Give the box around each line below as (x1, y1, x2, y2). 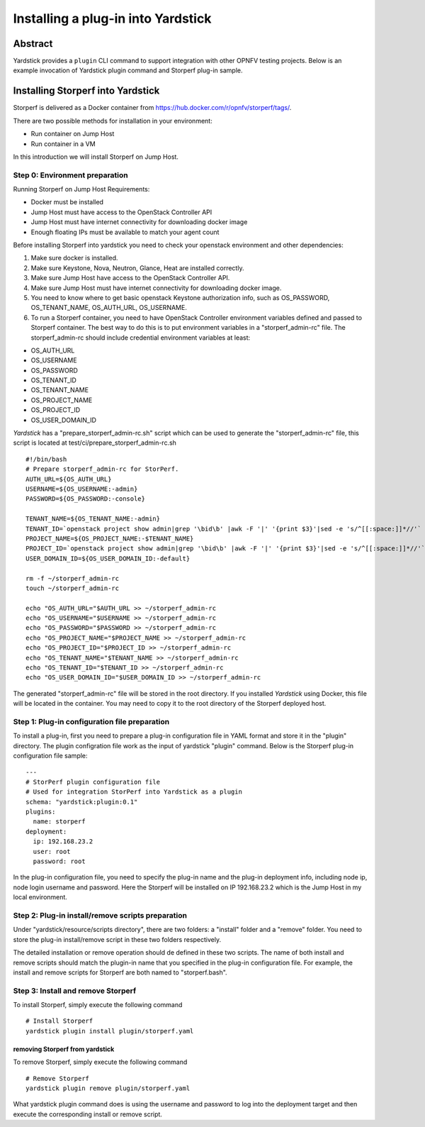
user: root (33, 848, 71, 855)
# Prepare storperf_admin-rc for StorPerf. (25, 465, 179, 473)
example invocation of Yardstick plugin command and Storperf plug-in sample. (13, 66, 243, 74)
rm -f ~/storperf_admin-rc (25, 574, 120, 582)
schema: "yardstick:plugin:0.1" (25, 798, 138, 806)
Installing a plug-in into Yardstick (13, 11, 212, 26)
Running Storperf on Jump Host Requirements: (13, 185, 150, 194)
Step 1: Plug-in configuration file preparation (13, 716, 170, 726)
